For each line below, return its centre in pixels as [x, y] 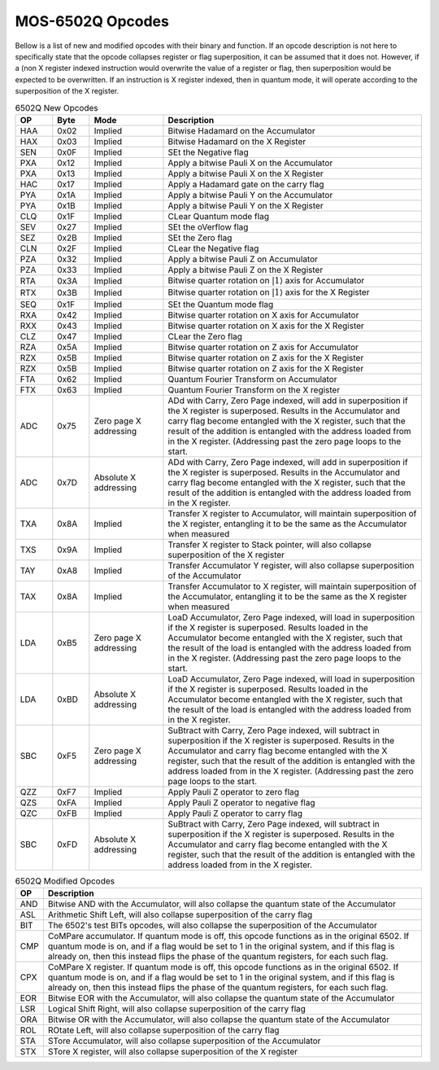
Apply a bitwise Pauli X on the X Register [246, 173]
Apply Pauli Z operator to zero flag [234, 792]
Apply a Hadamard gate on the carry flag [246, 184]
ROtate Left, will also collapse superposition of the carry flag [163, 1030]
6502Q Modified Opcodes [65, 881]
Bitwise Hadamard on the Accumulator [242, 130]
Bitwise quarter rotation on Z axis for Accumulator [263, 347]
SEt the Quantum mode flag [221, 304]
